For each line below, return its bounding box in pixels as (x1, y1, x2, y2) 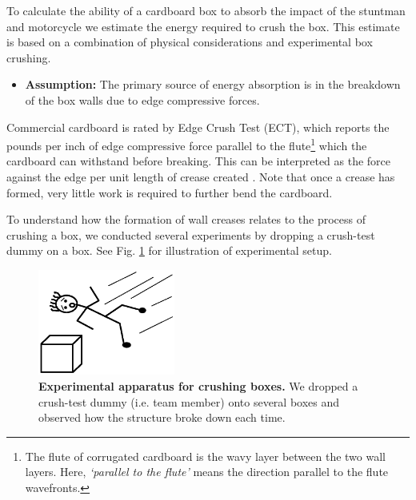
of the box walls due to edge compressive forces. (25, 91, 260, 108)
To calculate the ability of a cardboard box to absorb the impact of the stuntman (6, 2, 406, 18)
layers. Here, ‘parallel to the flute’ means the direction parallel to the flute (25, 463, 389, 480)
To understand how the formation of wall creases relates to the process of (6, 211, 366, 228)
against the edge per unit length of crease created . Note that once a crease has (6, 169, 395, 185)
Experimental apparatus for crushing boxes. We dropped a (38, 377, 358, 394)
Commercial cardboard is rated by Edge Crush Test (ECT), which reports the (6, 118, 390, 135)
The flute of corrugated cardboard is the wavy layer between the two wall (25, 447, 386, 464)
